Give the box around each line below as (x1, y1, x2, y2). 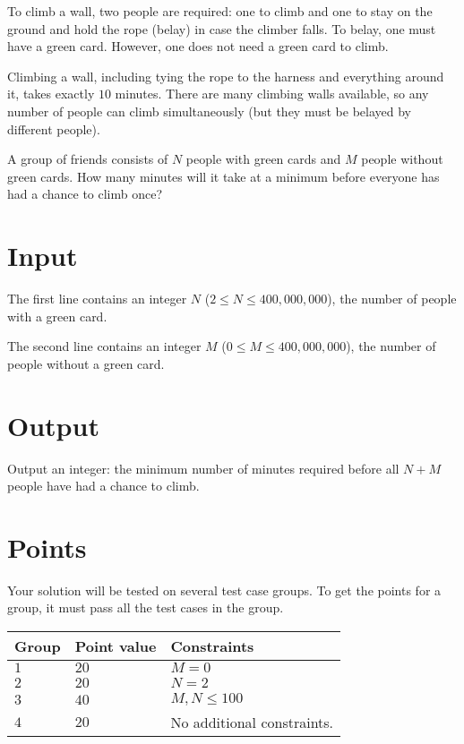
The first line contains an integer (7, 289, 187, 308)
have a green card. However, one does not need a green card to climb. (7, 37, 389, 56)
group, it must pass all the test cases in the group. (7, 598, 284, 617)
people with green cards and (185, 150, 341, 168)
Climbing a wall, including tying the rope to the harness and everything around (7, 66, 444, 85)
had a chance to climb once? (7, 184, 163, 203)
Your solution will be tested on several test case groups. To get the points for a (7, 580, 442, 599)
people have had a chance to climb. (7, 476, 200, 495)
